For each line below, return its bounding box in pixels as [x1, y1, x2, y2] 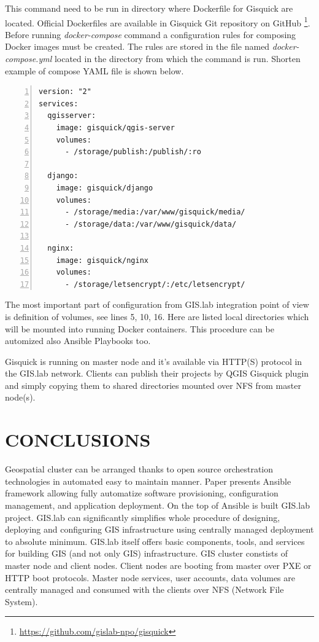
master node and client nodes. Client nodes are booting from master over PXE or [5, 558, 312, 571]
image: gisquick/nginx [56, 256, 148, 265]
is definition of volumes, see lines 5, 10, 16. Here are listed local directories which [5, 310, 309, 323]
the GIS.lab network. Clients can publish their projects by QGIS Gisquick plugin [5, 367, 309, 380]
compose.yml [5, 52, 52, 65]
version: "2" [39, 87, 91, 96]
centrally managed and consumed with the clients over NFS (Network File [5, 583, 284, 596]
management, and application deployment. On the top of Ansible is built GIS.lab [5, 498, 310, 511]
